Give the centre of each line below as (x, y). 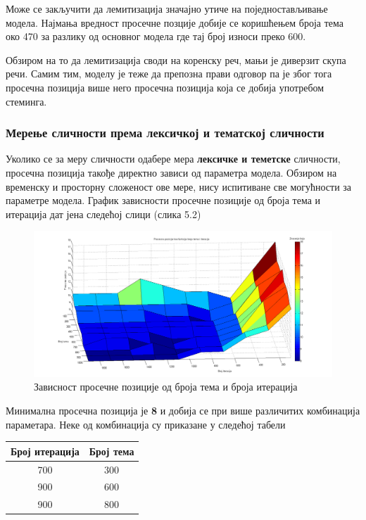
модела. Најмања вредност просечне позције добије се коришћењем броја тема (175, 22)
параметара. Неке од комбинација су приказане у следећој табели (146, 424)
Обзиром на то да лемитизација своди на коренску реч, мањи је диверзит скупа (176, 59)
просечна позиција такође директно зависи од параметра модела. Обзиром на (171, 172)
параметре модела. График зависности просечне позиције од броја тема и (163, 200)
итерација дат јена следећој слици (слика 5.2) (103, 214)
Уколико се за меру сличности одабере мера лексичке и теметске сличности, (173, 159)
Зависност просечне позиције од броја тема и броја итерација (166, 387)
